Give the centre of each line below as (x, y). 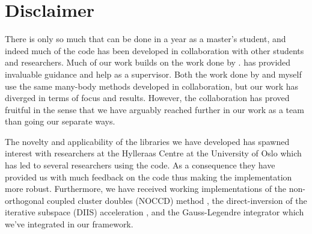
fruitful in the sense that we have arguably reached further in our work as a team (154, 109)
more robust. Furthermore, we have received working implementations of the (146, 189)
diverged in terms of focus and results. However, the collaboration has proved (147, 98)
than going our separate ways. (60, 121)
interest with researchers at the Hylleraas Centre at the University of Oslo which (153, 153)
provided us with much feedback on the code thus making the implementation (148, 177)
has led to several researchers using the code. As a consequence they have (140, 165)
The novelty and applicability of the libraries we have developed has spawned (147, 141)
